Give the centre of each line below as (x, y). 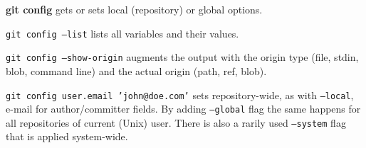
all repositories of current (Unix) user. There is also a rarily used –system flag (176, 122)
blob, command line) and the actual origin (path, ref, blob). (136, 70)
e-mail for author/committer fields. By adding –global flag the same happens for (183, 109)
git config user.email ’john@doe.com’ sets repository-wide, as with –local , (180, 95)
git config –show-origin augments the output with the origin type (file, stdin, (182, 57)
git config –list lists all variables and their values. (122, 33)
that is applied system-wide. (67, 136)
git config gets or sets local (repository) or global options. (134, 9)
